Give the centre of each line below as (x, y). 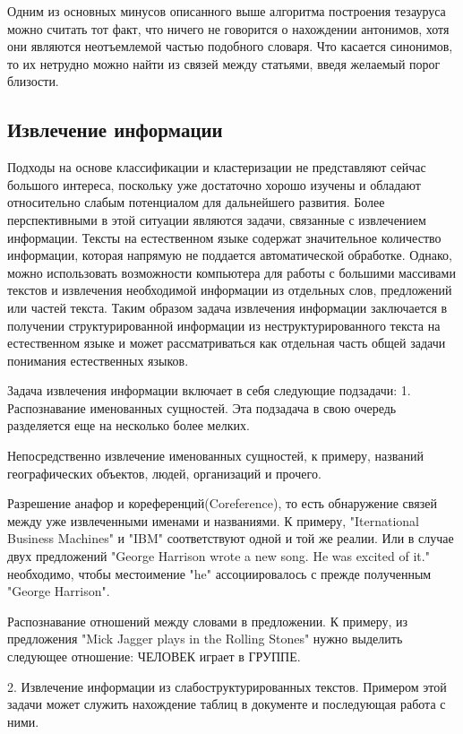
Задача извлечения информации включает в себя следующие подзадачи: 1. (209, 390)
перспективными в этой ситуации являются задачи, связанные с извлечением (217, 219)
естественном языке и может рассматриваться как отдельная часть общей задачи (227, 343)
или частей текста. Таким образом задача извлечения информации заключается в (227, 307)
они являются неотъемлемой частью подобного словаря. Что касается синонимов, (230, 46)
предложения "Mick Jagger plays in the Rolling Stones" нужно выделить (205, 639)
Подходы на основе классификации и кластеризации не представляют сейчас (217, 167)
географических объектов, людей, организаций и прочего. (164, 473)
